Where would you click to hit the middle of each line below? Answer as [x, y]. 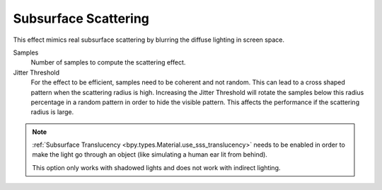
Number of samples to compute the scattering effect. [108, 62]
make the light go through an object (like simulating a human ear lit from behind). [150, 155]
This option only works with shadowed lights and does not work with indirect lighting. [156, 167]
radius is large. [52, 112]
